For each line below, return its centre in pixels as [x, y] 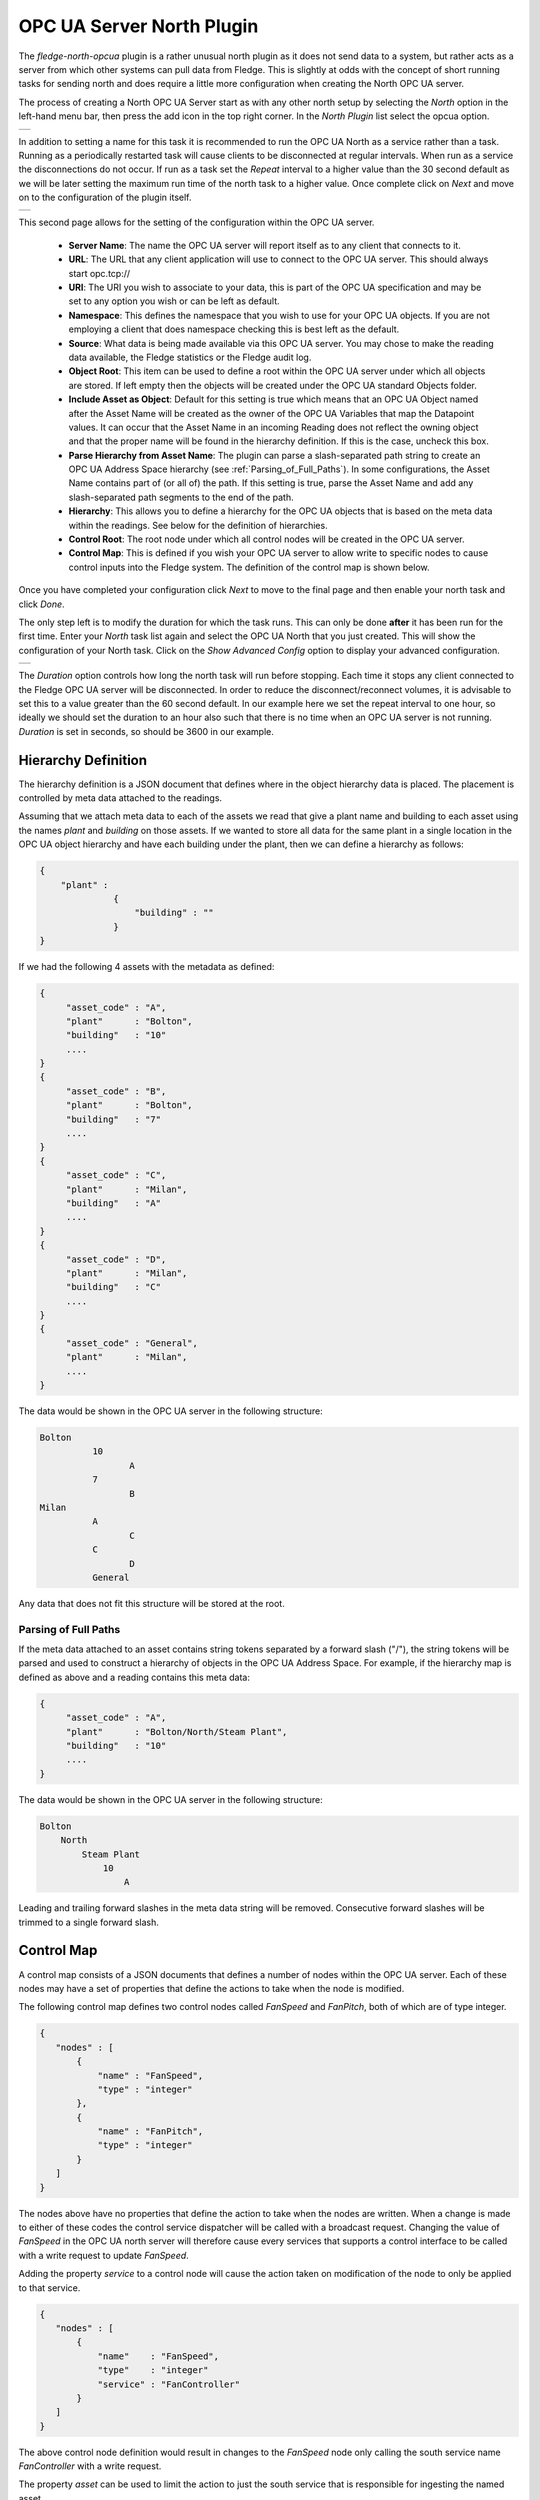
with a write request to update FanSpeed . [103, 2255]
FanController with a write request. [90, 2466]
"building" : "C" [113, 1287]
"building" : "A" [113, 1203]
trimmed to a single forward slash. [89, 1922]
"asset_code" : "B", [116, 1091]
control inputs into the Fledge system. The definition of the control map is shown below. [249, 567]
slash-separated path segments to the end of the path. [181, 497]
